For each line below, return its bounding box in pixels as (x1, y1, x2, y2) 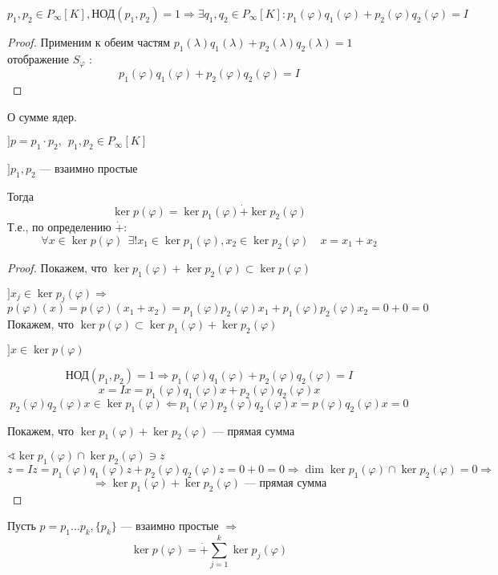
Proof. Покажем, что (7, 259, 107, 275)
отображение (7, 50, 69, 67)
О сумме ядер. (7, 108, 77, 124)
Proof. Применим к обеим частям (7, 34, 171, 50)
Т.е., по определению (7, 218, 111, 235)
